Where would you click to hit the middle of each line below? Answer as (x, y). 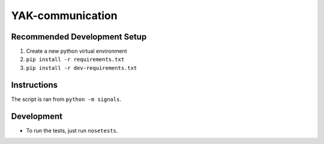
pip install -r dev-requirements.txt (82, 68)
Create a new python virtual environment (76, 51)
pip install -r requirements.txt (75, 59)
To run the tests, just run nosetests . (72, 130)
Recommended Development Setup (79, 37)
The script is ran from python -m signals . (66, 99)
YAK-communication (64, 16)
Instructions (34, 85)
